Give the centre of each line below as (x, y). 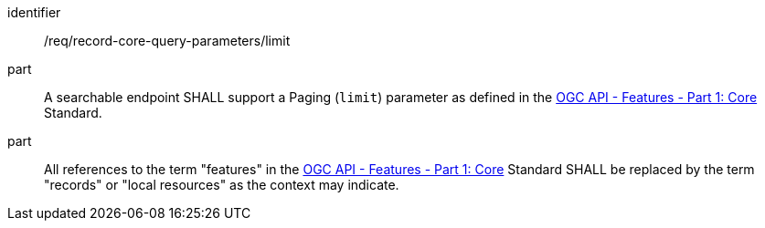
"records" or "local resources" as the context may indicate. (222, 185)
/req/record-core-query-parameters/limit (167, 41)
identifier (34, 12)
